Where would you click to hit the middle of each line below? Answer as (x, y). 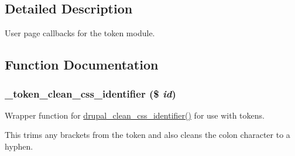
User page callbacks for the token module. (80, 33)
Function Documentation (82, 65)
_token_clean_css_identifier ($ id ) (90, 93)
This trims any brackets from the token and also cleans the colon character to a (147, 135)
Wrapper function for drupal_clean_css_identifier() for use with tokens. (135, 115)
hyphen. (19, 146)
